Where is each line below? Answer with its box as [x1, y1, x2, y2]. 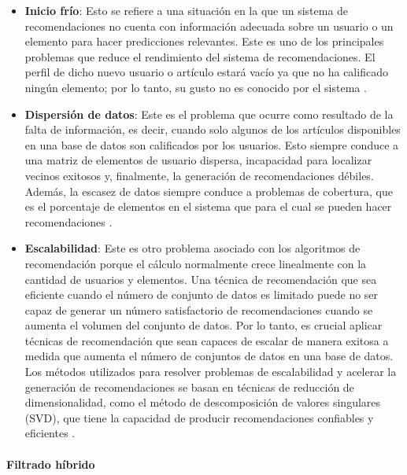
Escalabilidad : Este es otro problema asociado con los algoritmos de [24, 240, 361, 256]
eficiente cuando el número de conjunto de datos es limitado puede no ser [24, 286, 379, 303]
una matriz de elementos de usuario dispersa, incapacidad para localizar [24, 152, 372, 168]
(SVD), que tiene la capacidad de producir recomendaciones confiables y [24, 409, 374, 425]
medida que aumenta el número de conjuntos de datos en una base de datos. [24, 348, 394, 364]
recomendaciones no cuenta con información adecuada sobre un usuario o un [24, 17, 394, 34]
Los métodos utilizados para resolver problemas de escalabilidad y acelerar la [24, 363, 397, 380]
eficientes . [24, 425, 76, 441]
